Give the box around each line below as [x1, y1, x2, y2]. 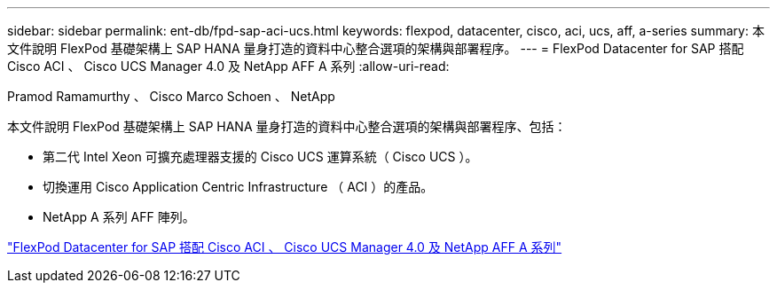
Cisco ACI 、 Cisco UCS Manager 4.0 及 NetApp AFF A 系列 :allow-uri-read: [7, 59, 450, 74]
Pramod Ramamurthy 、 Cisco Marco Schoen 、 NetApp [7, 89, 335, 104]
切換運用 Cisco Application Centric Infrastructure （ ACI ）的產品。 [43, 179, 434, 194]
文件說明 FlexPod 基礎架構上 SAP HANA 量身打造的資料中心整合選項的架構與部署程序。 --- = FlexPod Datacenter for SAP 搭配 [7, 41, 744, 56]
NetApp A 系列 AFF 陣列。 [43, 209, 195, 224]
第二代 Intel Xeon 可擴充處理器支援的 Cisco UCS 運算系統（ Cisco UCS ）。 [43, 149, 478, 164]
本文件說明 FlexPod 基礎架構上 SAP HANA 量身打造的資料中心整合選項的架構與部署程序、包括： [7, 119, 567, 134]
